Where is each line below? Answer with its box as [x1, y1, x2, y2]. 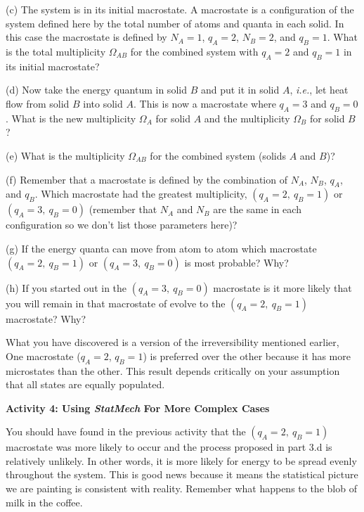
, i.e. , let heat [290, 82, 349, 97]
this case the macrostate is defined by [6, 30, 167, 44]
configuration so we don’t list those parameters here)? [6, 217, 238, 232]
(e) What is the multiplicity [6, 148, 125, 162]
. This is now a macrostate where [133, 96, 276, 110]
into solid [83, 96, 123, 110]
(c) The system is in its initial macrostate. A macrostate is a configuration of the [6, 2, 354, 16]
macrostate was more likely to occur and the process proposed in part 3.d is [6, 440, 332, 454]
